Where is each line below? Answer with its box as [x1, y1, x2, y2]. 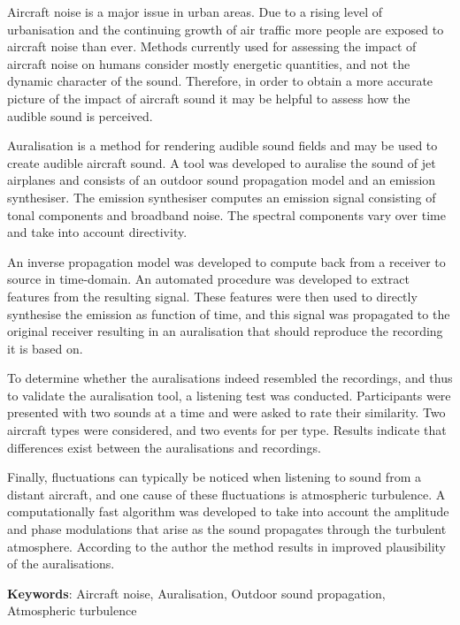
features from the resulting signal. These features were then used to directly [7, 286, 418, 305]
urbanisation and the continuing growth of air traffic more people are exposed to [7, 19, 444, 38]
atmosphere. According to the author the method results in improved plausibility [7, 537, 446, 555]
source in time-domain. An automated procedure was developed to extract [7, 270, 410, 288]
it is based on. [7, 339, 83, 357]
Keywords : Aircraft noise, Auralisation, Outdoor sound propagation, [7, 583, 386, 602]
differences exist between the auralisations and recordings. [7, 438, 321, 456]
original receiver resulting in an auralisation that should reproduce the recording [7, 322, 443, 340]
